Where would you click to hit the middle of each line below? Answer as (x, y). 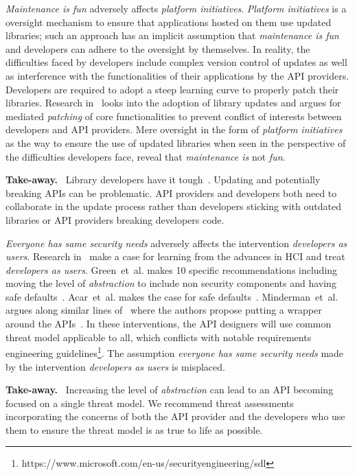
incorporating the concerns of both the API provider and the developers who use (175, 416)
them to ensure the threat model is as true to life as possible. (134, 429)
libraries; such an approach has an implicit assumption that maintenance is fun (172, 35)
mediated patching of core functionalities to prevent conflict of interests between (174, 116)
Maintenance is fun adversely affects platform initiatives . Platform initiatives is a (176, 8)
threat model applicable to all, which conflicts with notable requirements (159, 337)
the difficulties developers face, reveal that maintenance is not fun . (146, 156)
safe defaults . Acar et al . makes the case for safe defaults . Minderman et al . (172, 296)
